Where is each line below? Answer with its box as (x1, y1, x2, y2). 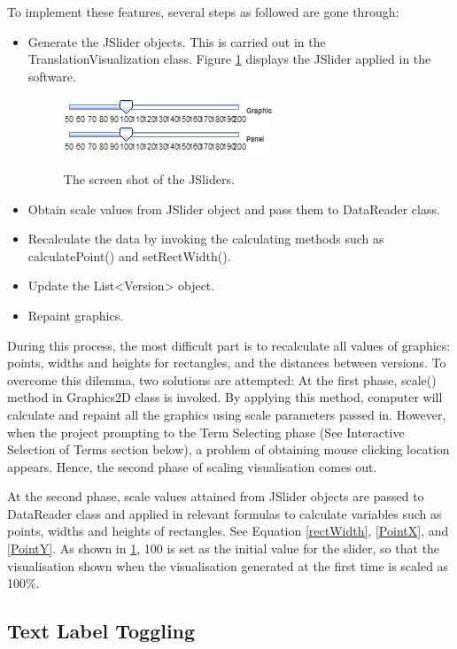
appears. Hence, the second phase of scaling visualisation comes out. (7, 457, 377, 475)
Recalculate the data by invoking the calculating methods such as (27, 229, 384, 248)
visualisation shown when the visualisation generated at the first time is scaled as (7, 556, 449, 575)
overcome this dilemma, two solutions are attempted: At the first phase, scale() (7, 370, 437, 389)
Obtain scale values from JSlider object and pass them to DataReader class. (27, 199, 440, 218)
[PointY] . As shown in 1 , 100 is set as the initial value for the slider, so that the (7, 539, 440, 558)
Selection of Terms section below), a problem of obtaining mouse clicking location (7, 440, 450, 459)
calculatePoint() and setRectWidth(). (27, 246, 231, 265)
